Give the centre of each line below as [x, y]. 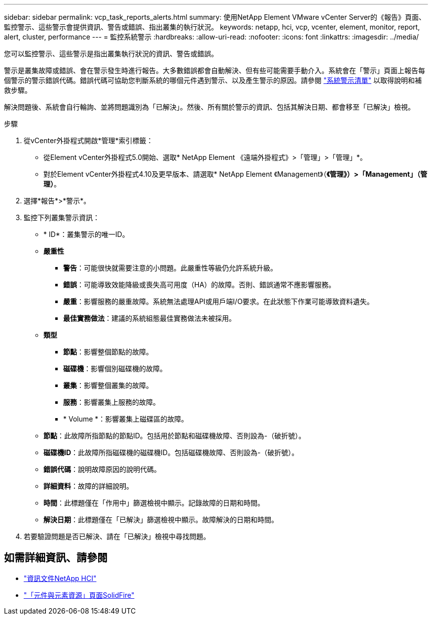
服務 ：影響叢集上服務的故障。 [111, 402]
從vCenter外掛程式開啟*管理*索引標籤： [89, 140]
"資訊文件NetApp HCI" [60, 578]
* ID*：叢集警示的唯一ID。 [86, 234]
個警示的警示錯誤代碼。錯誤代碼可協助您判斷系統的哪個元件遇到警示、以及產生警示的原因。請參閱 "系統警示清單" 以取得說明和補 [213, 80]
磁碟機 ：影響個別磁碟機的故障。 [115, 368]
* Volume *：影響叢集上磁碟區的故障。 [126, 419]
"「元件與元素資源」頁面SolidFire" [79, 595]
